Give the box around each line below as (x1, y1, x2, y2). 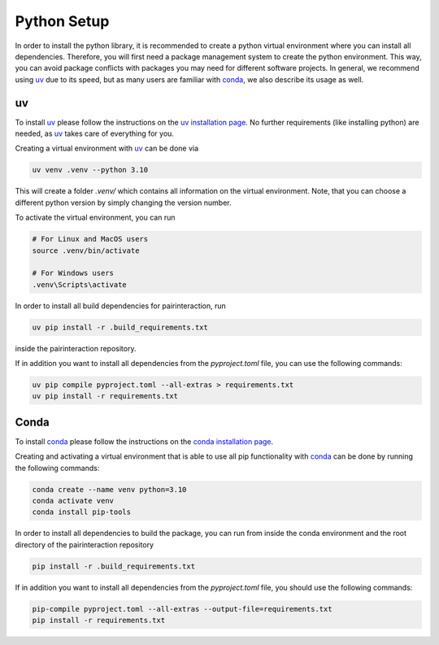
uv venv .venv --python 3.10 (32, 165, 149, 175)
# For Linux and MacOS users (32, 234, 149, 244)
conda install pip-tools (32, 508, 132, 516)
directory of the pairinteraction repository (15, 539, 154, 549)
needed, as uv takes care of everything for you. (15, 129, 175, 138)
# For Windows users (32, 268, 114, 278)
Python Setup (15, 12, 110, 30)
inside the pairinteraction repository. (15, 343, 137, 353)
